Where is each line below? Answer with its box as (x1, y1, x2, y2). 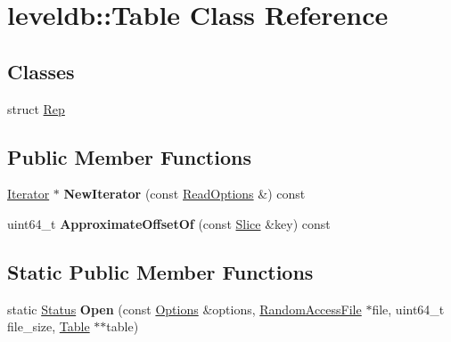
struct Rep (7, 99, 65, 118)
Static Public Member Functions (7, 257, 314, 285)
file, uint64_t (372, 299, 445, 318)
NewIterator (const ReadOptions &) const (63, 184, 306, 203)
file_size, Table (7, 317, 90, 336)
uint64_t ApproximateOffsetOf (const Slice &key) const (7, 214, 331, 232)
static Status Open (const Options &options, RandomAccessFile (7, 299, 362, 318)
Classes (7, 57, 75, 85)
